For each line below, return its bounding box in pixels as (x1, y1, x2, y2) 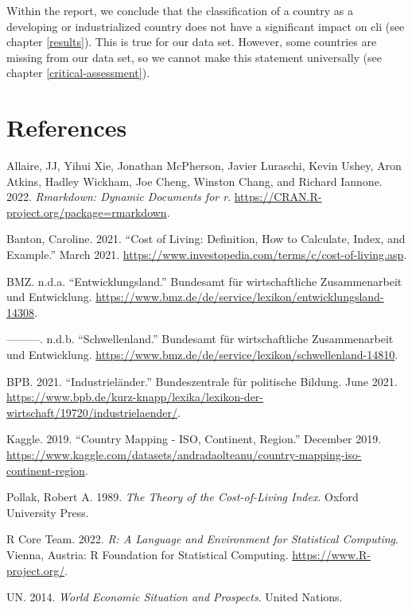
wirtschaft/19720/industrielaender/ (6, 403, 177, 420)
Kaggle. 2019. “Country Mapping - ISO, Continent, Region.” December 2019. (6, 430, 382, 447)
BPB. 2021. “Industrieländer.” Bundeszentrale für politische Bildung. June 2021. (6, 373, 398, 389)
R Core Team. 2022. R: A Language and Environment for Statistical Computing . (6, 531, 398, 547)
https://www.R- (292, 546, 371, 562)
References (6, 111, 127, 144)
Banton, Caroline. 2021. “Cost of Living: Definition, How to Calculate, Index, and (6, 230, 406, 247)
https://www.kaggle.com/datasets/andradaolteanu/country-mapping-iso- (6, 446, 362, 462)
